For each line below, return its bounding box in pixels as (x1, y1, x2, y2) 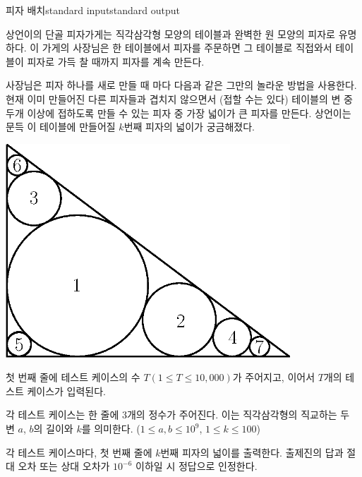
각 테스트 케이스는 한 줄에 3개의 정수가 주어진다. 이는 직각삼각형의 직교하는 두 (6, 407, 350, 422)
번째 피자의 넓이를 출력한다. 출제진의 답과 (160, 445, 344, 459)
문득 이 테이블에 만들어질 (6, 119, 116, 134)
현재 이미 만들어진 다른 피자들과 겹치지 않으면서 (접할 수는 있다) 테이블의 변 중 (6, 91, 353, 106)
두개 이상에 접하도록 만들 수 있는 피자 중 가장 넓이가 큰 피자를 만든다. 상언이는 (6, 105, 351, 120)
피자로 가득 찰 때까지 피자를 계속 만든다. (27, 54, 205, 68)
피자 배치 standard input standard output (6, 3, 181, 17)
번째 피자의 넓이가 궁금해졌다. (123, 119, 255, 134)
